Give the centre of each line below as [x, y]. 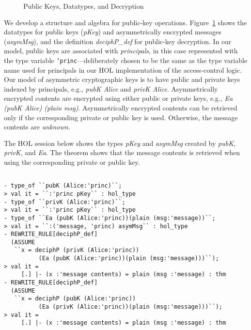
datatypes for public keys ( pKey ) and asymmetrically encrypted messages [113, 32]
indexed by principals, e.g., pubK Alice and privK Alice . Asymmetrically [111, 88]
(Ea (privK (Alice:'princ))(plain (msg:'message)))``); [131, 307]
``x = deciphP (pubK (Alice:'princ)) [75, 299]
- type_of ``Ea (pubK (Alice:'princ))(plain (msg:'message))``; [110, 218]
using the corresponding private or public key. [72, 162]
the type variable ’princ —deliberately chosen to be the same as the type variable [126, 60]
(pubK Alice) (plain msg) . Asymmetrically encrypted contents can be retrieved [121, 108]
